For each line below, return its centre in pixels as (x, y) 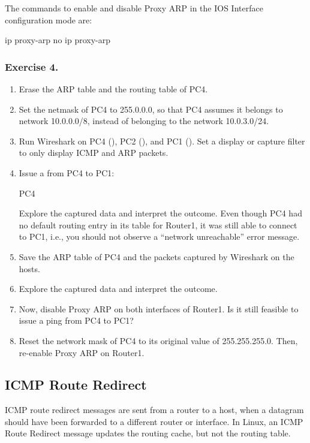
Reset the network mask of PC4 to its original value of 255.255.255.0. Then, (158, 340)
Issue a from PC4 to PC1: (67, 172)
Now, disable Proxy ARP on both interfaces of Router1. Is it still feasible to (159, 308)
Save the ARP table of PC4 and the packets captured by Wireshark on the (156, 256)
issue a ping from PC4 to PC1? (76, 320)
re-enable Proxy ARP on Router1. (82, 352)
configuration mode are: (49, 19)
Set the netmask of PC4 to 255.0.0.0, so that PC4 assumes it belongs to (151, 109)
